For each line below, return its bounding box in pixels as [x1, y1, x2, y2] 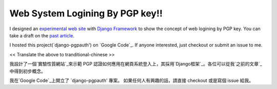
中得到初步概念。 [9, 68, 46, 74]
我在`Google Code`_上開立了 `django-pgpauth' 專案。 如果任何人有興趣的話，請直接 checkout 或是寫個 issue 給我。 [9, 77, 254, 83]
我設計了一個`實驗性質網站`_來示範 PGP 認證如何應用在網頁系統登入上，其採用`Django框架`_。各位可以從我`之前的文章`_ [9, 61, 263, 67]
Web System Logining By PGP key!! [9, 8, 163, 19]
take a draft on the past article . [9, 32, 74, 38]
